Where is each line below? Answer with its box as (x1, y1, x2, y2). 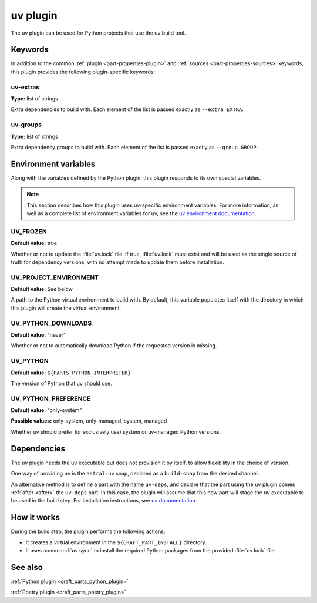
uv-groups (11, 120, 42, 129)
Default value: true (11, 240, 58, 247)
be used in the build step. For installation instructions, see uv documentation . (11, 497, 197, 504)
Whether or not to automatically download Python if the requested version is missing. (11, 342, 217, 349)
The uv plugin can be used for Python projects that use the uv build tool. (11, 29, 186, 36)
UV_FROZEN (11, 227, 47, 235)
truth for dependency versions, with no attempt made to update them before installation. (11, 259, 224, 266)
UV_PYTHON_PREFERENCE (11, 394, 91, 403)
